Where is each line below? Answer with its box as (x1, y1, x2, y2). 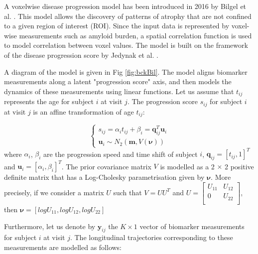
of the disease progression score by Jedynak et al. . (4, 49, 158, 60)
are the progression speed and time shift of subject (43, 148, 198, 159)
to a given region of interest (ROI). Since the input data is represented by (4, 20, 230, 31)
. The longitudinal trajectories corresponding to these (70, 232, 233, 243)
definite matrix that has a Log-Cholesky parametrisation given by (4, 172, 205, 182)
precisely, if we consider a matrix (4, 187, 104, 197)
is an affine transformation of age (33, 106, 134, 117)
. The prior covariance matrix (61, 161, 151, 171)
